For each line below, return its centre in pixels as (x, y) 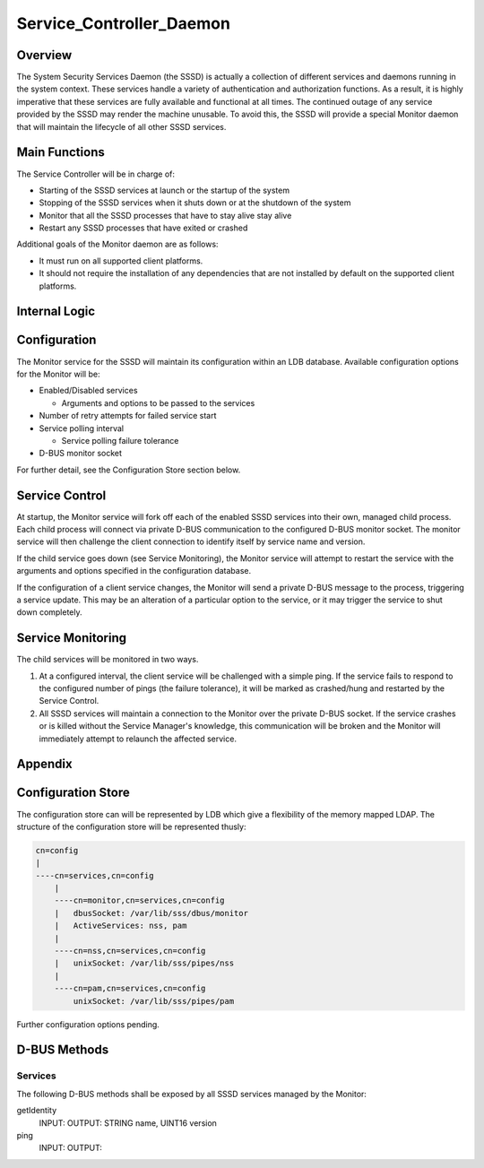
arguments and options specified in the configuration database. (134, 571)
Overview (44, 55)
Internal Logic (56, 311)
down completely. (49, 612)
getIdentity (37, 1111)
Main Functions (60, 152)
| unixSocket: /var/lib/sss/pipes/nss (144, 963)
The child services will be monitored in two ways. (108, 660)
